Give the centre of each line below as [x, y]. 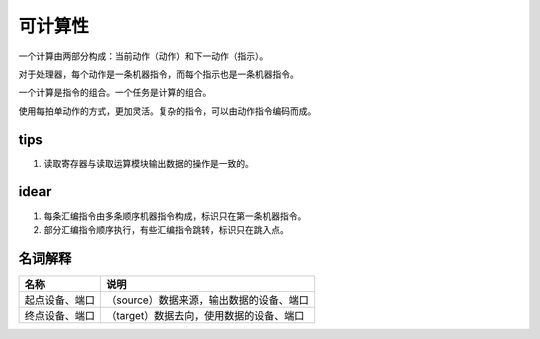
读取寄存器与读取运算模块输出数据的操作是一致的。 [148, 163]
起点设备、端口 [59, 300]
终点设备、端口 [59, 315]
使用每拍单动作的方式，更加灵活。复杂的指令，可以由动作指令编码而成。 [167, 111]
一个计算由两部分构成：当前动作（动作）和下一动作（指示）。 [143, 56]
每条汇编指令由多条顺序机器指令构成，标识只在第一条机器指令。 [175, 216]
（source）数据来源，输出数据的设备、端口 [207, 300]
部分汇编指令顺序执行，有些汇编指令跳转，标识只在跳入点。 [166, 229]
